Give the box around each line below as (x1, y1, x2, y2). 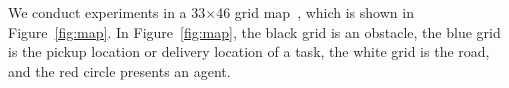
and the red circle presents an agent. (8, 60, 231, 81)
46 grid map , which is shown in (216, 2, 414, 22)
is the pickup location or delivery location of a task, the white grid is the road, (8, 41, 490, 62)
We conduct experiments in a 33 (8, 2, 206, 22)
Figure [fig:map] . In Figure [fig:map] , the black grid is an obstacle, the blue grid (8, 21, 501, 42)
